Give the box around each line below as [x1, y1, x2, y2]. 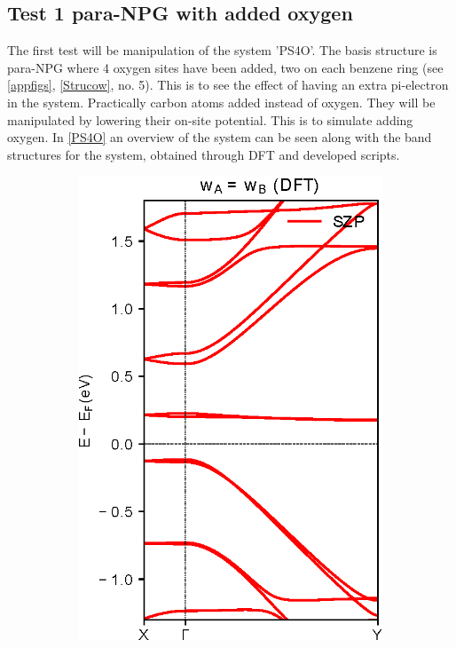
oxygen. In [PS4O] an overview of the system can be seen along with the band [7, 128, 432, 146]
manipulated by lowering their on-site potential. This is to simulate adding [7, 110, 413, 129]
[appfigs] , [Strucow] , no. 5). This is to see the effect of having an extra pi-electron [7, 75, 449, 94]
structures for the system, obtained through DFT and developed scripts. [7, 145, 400, 163]
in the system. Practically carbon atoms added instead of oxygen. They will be [7, 92, 436, 111]
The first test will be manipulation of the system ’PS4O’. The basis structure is [7, 41, 437, 59]
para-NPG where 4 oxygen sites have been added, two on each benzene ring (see [7, 58, 444, 76]
